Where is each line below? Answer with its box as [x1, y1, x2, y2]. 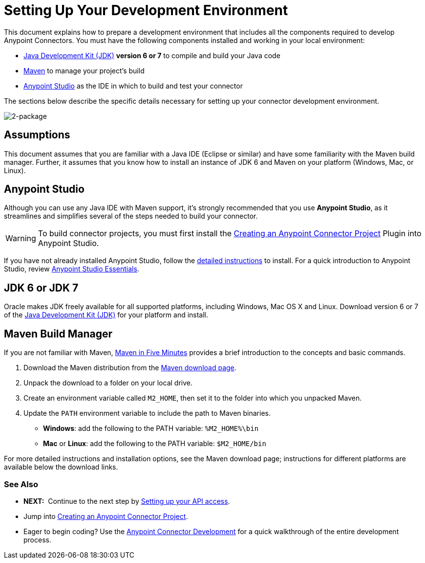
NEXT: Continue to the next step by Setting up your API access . [23, 496, 230, 505]
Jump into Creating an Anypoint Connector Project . [23, 512, 188, 520]
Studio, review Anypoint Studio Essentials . [4, 265, 139, 273]
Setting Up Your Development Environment [4, 2, 288, 19]
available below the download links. [4, 463, 118, 472]
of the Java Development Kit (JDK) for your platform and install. [4, 311, 209, 319]
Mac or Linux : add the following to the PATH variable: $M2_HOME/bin [43, 439, 266, 448]
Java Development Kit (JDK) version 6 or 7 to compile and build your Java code [23, 51, 280, 60]
